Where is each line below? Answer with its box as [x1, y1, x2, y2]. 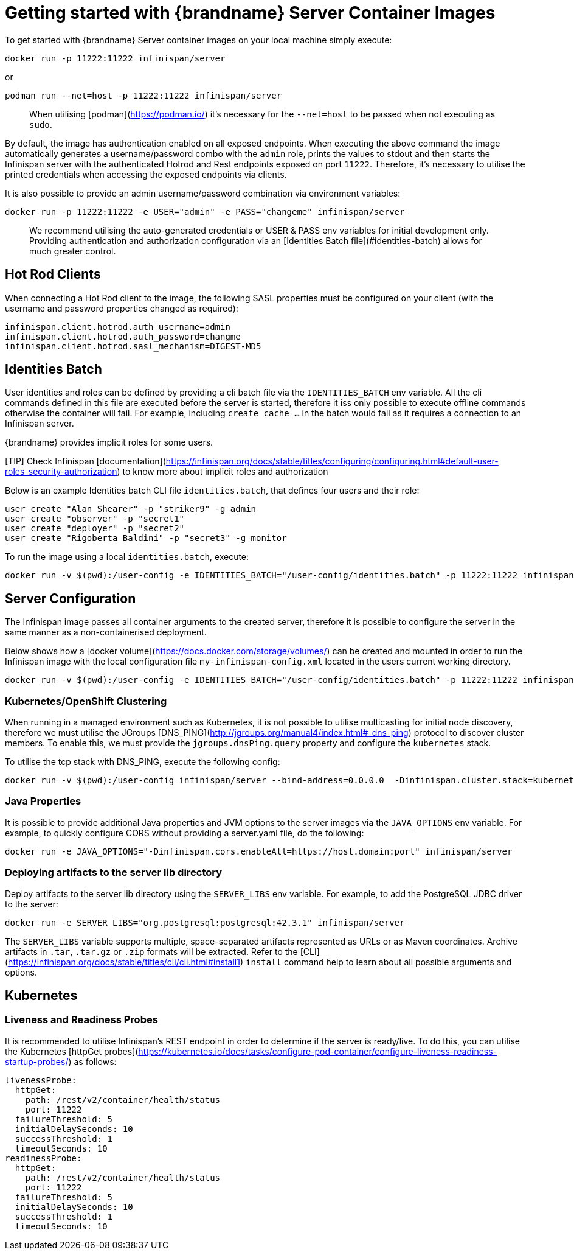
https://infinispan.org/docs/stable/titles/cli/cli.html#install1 [8, 956, 240, 967]
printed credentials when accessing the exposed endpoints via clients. [5, 169, 287, 180]
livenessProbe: [5, 1075, 77, 1085]
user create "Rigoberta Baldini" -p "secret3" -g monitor [5, 533, 287, 544]
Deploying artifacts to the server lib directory [5, 866, 223, 879]
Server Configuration [5, 590, 136, 606]
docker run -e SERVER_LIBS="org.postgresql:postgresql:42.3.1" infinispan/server [5, 917, 405, 928]
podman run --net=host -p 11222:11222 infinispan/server [5, 90, 282, 100]
